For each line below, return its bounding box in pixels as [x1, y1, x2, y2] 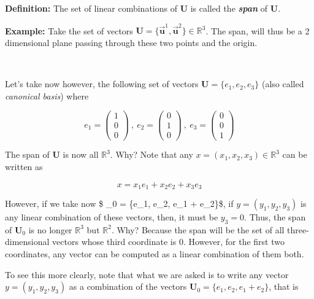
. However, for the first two [183, 235, 285, 248]
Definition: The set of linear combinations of [5, 2, 177, 14]
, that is [269, 280, 299, 293]
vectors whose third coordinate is [52, 235, 177, 248]
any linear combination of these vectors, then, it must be [5, 211, 218, 223]
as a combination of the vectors [69, 280, 187, 293]
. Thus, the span [244, 211, 306, 223]
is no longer [28, 223, 72, 236]
